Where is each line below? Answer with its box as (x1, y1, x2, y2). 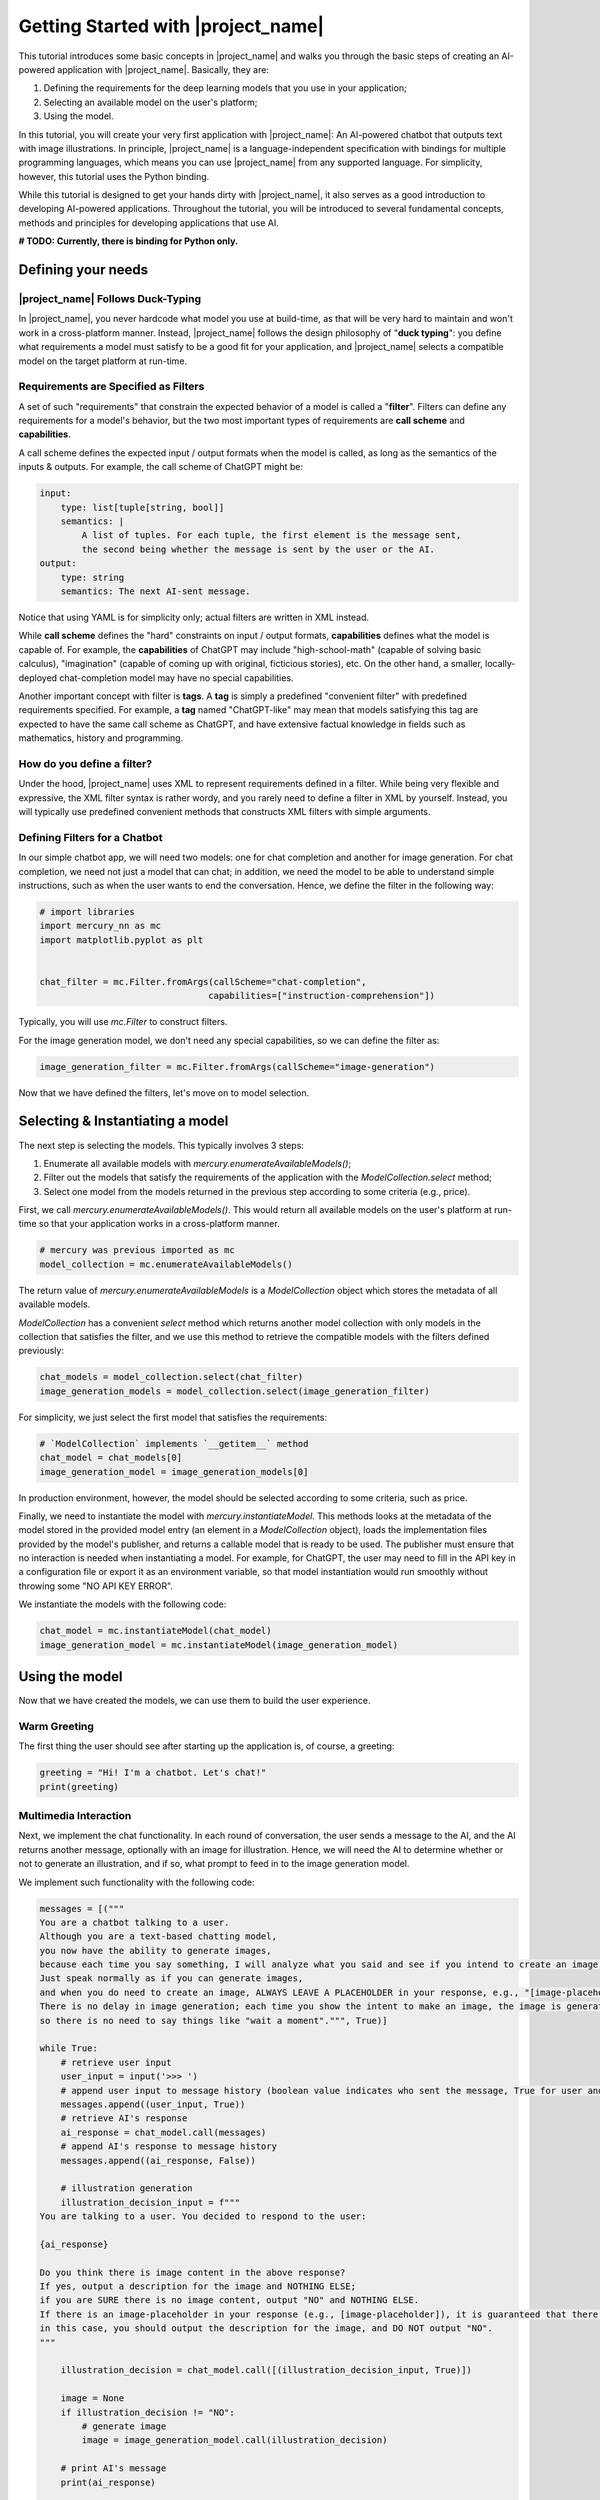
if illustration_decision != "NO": (60, 2406, 235, 2418)
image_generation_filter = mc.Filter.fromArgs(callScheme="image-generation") (39, 1061, 435, 1072)
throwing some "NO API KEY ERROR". (18, 1580, 174, 1592)
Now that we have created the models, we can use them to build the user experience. (18, 1695, 371, 1707)
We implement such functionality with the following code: (18, 1876, 255, 1888)
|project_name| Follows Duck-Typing (18, 292, 202, 306)
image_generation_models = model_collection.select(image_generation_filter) (39, 1385, 430, 1397)
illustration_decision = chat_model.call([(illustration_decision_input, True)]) (60, 2365, 472, 2376)
